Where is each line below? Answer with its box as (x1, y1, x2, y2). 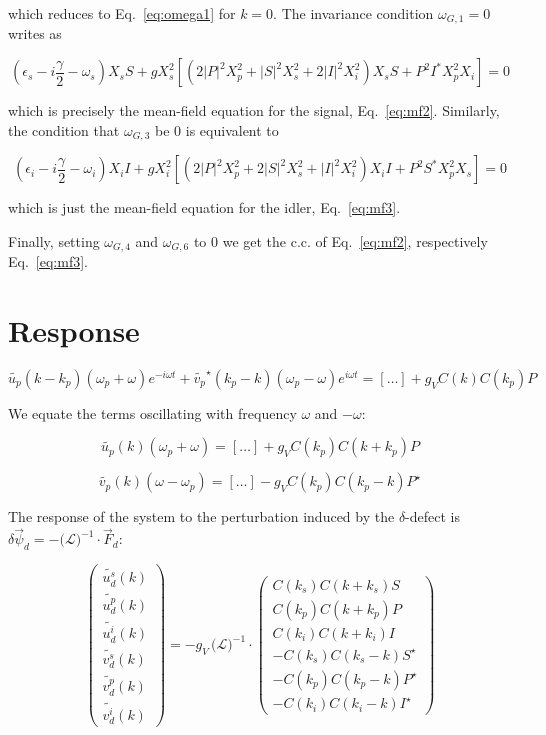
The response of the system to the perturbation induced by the (8, 506, 395, 527)
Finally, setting (8, 230, 100, 251)
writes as (8, 23, 62, 44)
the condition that (8, 119, 120, 140)
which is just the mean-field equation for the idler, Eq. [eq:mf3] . (8, 197, 401, 218)
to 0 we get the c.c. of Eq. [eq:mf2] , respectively (193, 230, 488, 251)
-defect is (405, 506, 460, 527)
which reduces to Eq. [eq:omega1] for (8, 3, 236, 23)
